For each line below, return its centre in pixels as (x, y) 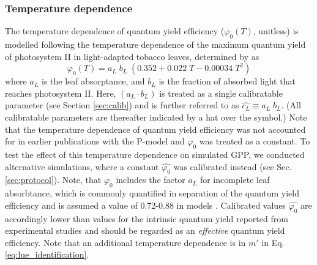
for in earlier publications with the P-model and (95, 141)
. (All (291, 105)
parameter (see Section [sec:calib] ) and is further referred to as (122, 105)
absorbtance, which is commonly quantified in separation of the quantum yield (152, 193)
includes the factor (151, 180)
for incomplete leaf (235, 180)
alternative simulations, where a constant (82, 166)
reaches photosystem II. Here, (61, 93)
